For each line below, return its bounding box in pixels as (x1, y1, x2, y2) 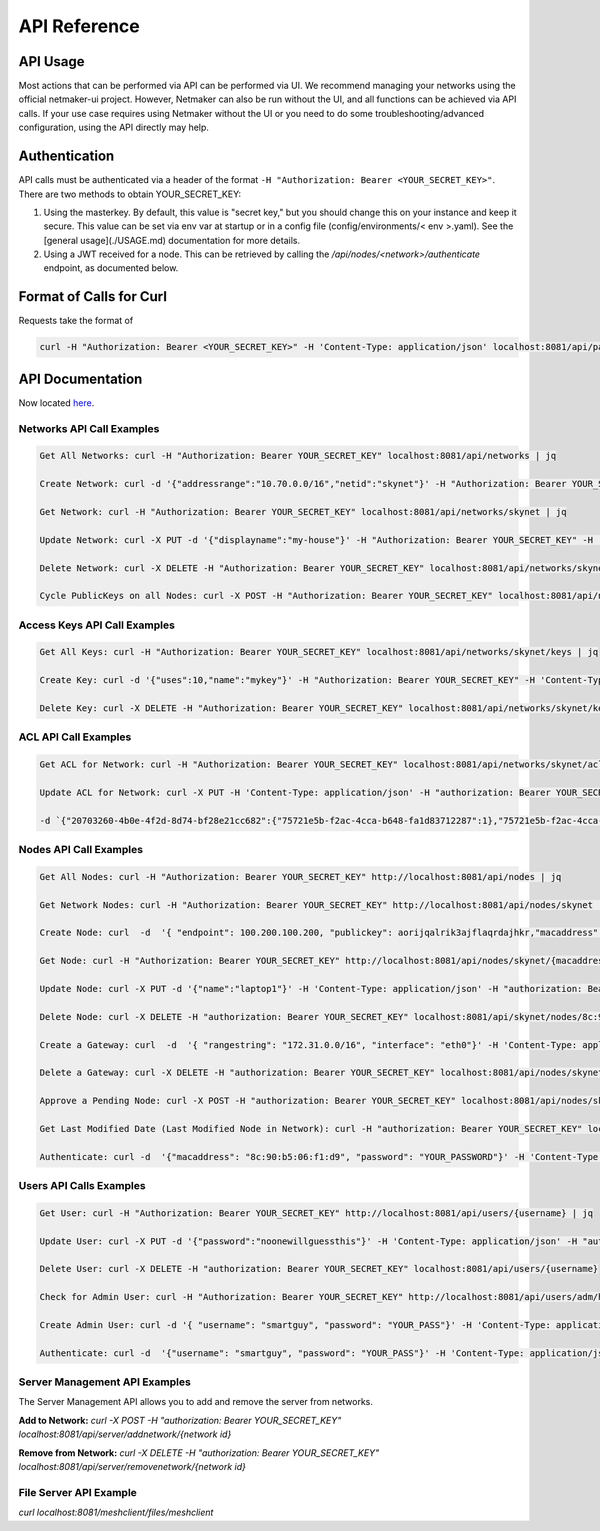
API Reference (18, 15, 140, 37)
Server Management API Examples (18, 1375, 192, 1389)
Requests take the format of (18, 315, 134, 327)
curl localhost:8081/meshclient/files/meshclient (18, 1506, 214, 1519)
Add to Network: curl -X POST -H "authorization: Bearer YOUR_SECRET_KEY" (18, 1414, 342, 1426)
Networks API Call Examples (18, 421, 160, 435)
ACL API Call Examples (18, 730, 132, 744)
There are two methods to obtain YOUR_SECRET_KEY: (18, 188, 242, 200)
